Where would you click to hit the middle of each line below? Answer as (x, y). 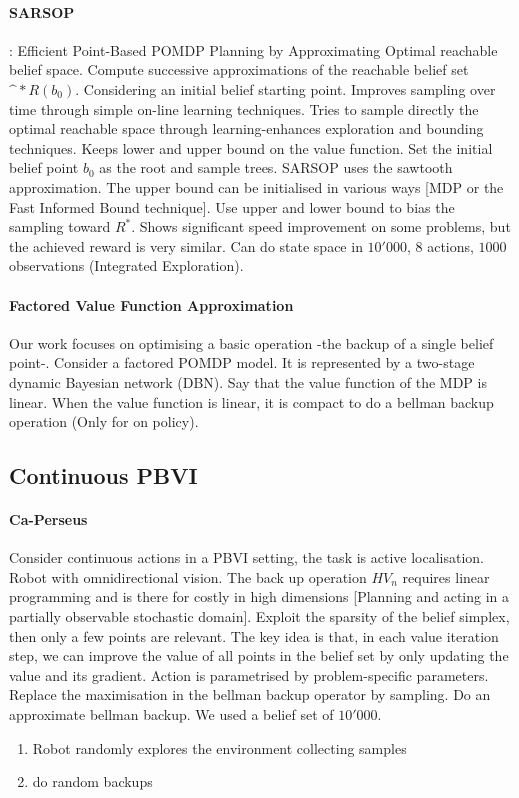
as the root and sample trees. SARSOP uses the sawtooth (276, 167)
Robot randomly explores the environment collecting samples (219, 747)
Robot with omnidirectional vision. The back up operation (188, 576)
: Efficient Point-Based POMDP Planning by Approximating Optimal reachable (253, 49)
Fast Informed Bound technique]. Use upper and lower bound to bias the (232, 206)
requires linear (446, 576)
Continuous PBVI (103, 475)
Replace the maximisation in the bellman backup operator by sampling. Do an (250, 694)
